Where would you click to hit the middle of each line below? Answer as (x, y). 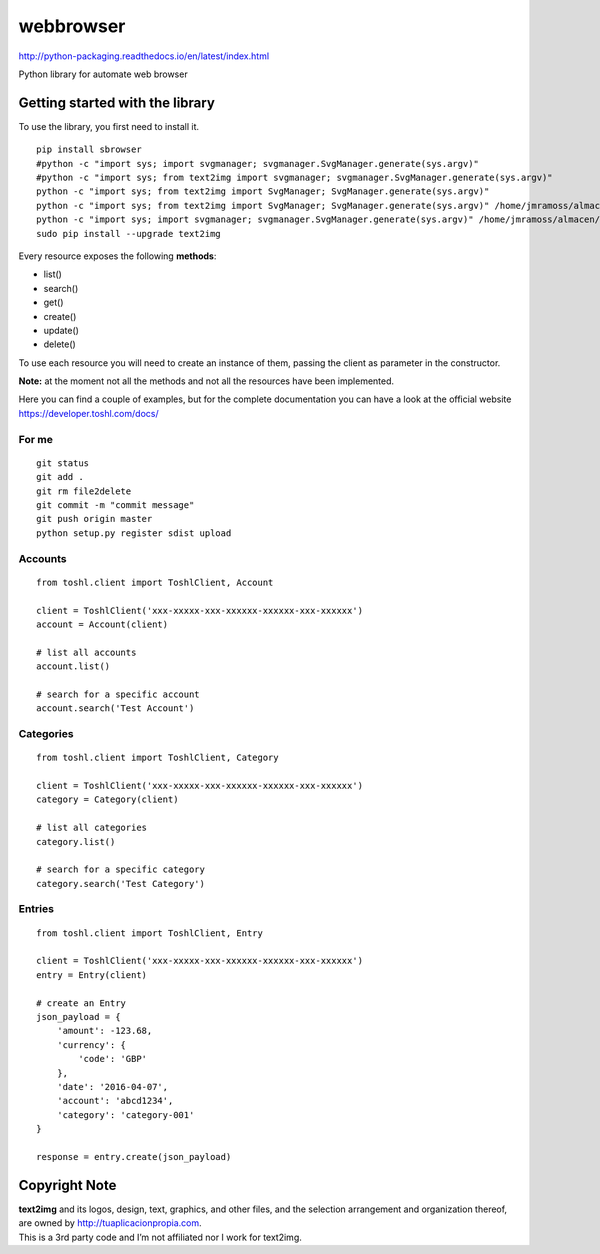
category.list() (76, 841)
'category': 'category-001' (125, 1114)
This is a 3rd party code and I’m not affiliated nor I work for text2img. (160, 1237)
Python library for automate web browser (103, 74)
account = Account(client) (102, 624)
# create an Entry (81, 1003)
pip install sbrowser (89, 149)
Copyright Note (67, 1185)
